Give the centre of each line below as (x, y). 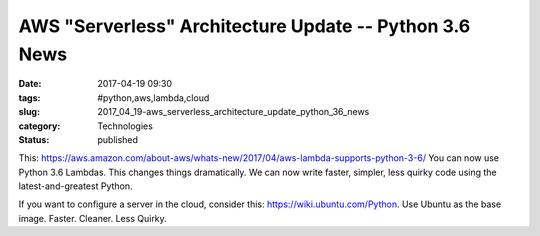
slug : (29, 112)
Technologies (125, 126)
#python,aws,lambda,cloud (153, 97)
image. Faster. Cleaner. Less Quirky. (92, 218)
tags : (29, 97)
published (118, 139)
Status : (34, 139)
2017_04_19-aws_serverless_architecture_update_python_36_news (233, 112)
